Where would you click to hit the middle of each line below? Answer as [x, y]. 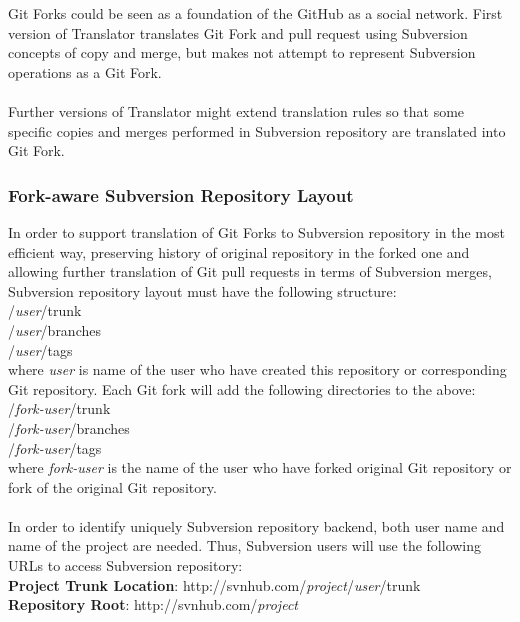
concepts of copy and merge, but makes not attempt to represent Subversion [242, 52]
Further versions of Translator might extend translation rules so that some [236, 110]
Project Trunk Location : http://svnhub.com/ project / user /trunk [214, 584]
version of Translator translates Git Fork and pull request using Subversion [238, 32]
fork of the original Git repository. [112, 486]
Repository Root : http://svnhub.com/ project [153, 604]
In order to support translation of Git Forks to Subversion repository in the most [256, 231]
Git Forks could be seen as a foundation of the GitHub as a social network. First [255, 13]
